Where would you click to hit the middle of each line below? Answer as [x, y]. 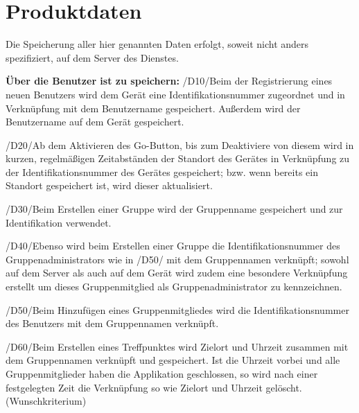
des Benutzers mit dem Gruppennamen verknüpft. [112, 323]
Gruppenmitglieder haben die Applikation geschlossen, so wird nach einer [162, 374]
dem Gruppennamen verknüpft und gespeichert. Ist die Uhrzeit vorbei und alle [173, 360]
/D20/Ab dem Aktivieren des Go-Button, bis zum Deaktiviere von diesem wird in [180, 144]
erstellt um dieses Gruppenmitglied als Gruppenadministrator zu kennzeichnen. [174, 287]
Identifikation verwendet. [59, 222]
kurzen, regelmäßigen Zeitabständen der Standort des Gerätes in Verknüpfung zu [178, 158]
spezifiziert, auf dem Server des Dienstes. [92, 57]
